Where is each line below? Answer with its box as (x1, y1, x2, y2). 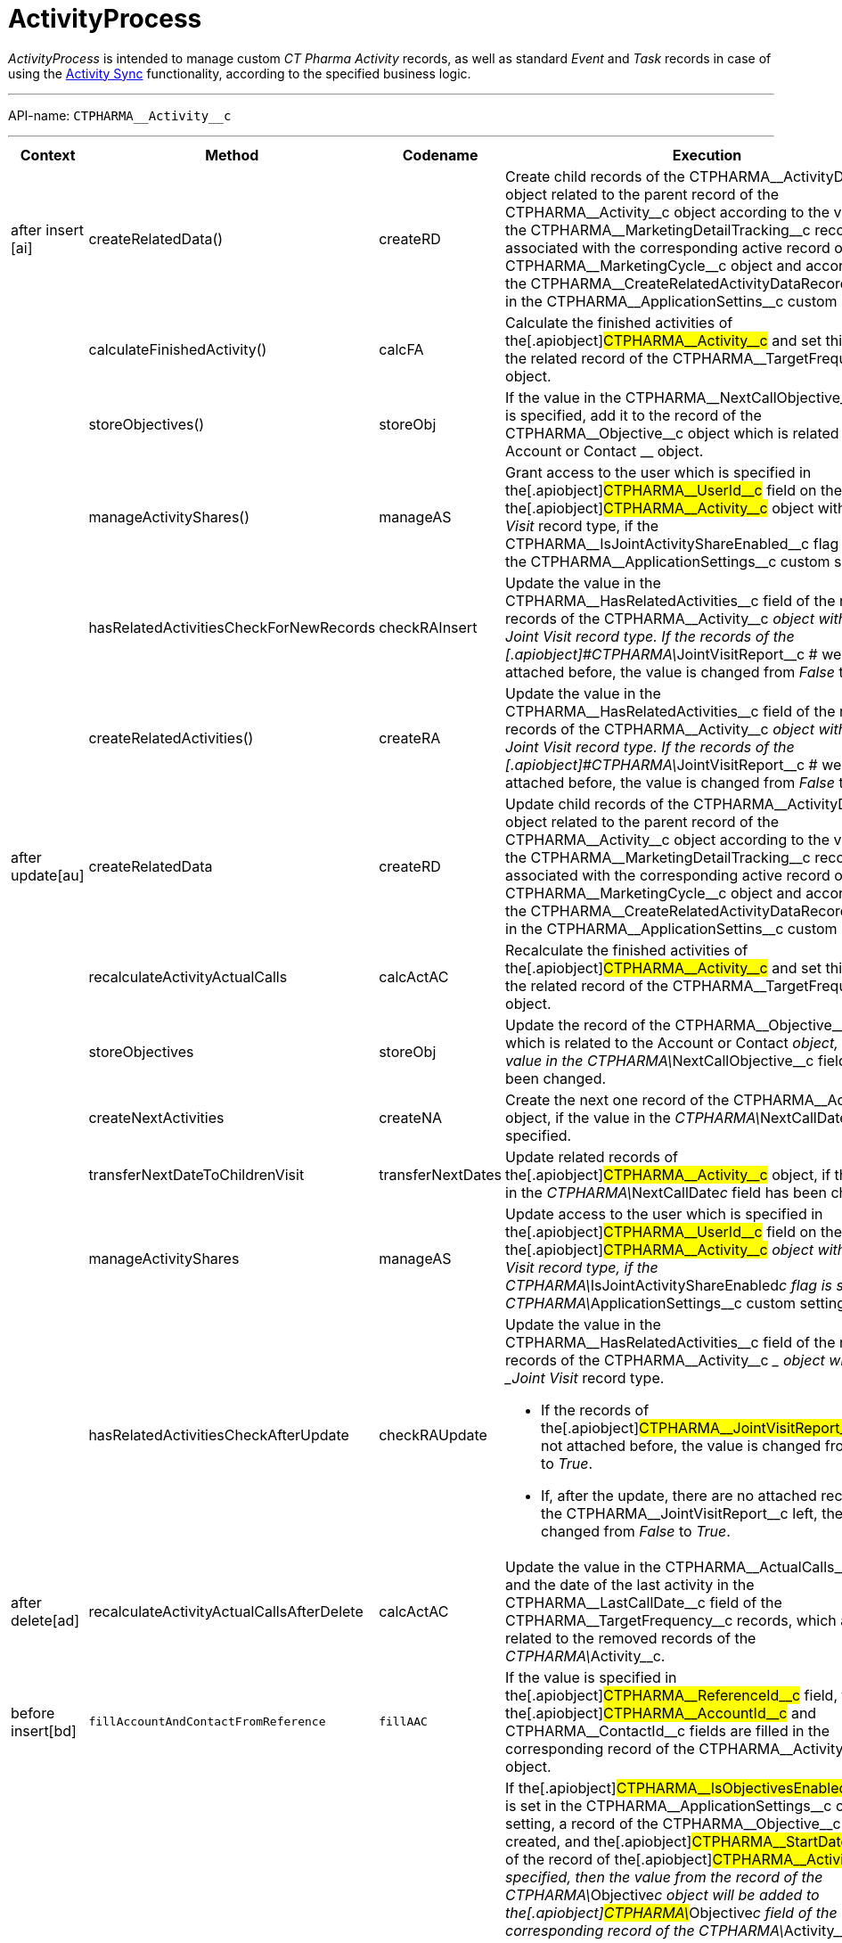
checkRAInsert (379, 618, 478, 636)
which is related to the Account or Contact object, (505, 1033, 838, 1052)
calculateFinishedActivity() (88, 340, 267, 358)
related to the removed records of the (505, 1628, 756, 1647)
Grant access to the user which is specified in (505, 463, 812, 481)
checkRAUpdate (379, 1425, 487, 1444)
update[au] (11, 865, 85, 884)
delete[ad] (11, 1611, 80, 1629)
